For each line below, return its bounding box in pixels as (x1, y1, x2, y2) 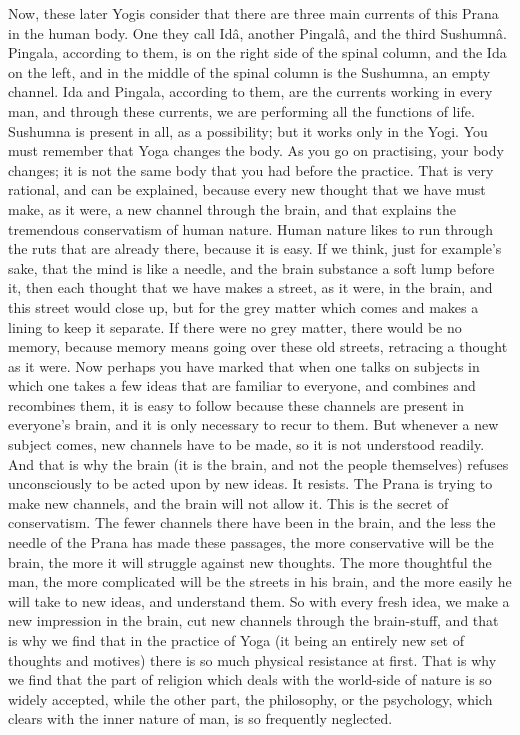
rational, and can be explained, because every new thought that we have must (8, 179, 486, 200)
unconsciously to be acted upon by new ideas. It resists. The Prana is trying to (8, 473, 493, 494)
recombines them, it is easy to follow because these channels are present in (8, 394, 464, 415)
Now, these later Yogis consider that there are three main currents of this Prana (8, 3, 499, 23)
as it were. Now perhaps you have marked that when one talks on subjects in (8, 355, 480, 376)
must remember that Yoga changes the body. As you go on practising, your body (8, 140, 504, 161)
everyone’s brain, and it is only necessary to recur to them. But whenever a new (8, 414, 499, 435)
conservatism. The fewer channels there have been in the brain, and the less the (8, 512, 496, 533)
